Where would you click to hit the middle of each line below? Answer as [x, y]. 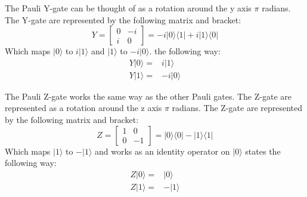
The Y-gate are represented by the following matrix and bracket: [123, 19]
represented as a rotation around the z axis [83, 108]
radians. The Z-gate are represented [237, 108]
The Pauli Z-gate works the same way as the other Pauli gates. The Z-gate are [148, 96]
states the [263, 151]
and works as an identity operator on [162, 151]
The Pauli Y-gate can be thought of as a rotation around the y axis [128, 8]
